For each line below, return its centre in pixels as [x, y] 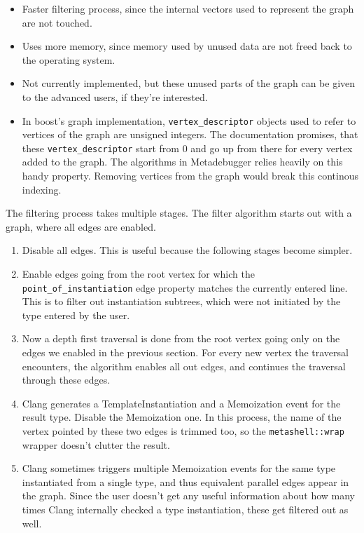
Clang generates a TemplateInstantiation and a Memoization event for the [181, 403]
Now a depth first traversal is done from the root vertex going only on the [181, 338]
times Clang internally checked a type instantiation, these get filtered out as [185, 510]
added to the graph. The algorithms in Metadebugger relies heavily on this [182, 162]
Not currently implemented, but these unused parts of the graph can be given [189, 83]
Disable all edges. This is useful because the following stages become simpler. [187, 250]
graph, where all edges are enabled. [81, 226]
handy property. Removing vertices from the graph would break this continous [190, 176]
